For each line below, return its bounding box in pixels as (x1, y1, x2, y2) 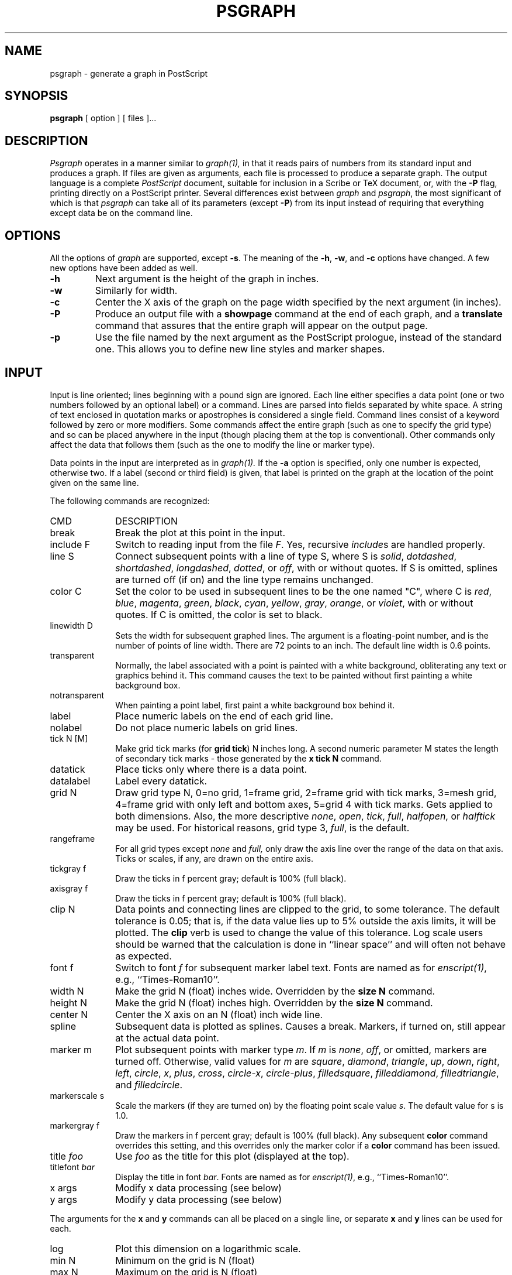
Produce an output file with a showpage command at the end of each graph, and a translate (95, 308, 503, 320)
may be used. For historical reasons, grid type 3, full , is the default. (115, 821, 410, 834)
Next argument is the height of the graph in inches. (95, 273, 319, 285)
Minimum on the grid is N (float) (115, 1254, 255, 1266)
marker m (50, 1043, 92, 1055)
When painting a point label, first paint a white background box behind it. (115, 700, 395, 710)
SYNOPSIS (5, 88, 68, 104)
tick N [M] (50, 733, 88, 743)
